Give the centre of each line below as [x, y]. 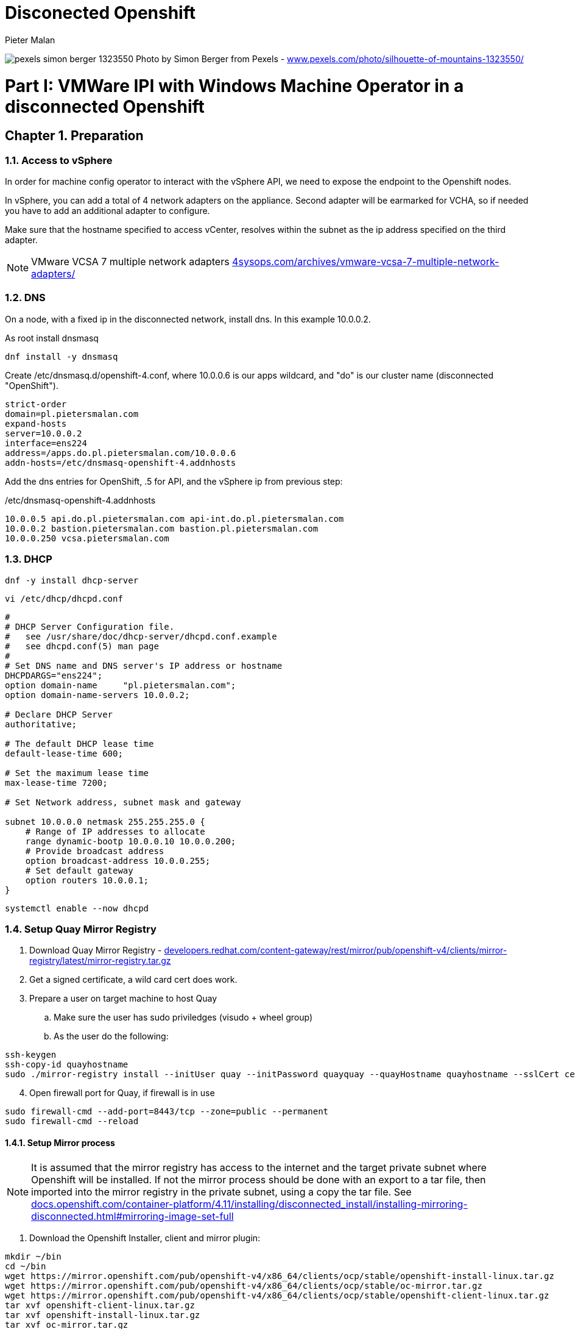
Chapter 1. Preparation [74, 136]
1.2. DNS [25, 298]
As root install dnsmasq [52, 338]
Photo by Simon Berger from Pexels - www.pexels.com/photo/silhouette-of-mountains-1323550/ [330, 59]
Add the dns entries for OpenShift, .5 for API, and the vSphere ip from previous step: [174, 481]
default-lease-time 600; [64, 753]
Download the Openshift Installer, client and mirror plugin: [145, 1238]
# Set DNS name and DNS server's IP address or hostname [144, 665]
